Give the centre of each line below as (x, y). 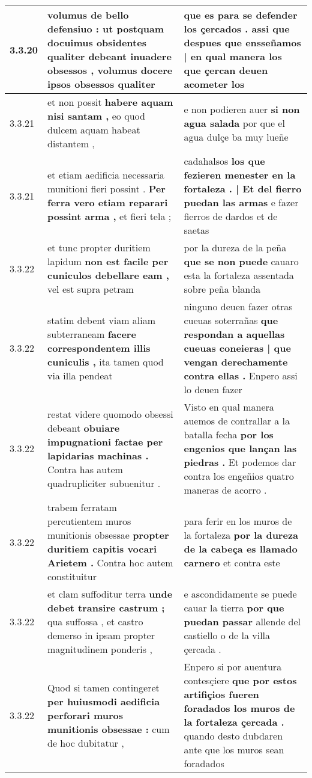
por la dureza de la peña (235, 247)
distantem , (71, 143)
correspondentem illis (99, 348)
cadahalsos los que (224, 161)
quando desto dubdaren (233, 736)
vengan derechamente (236, 362)
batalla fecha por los (229, 434)
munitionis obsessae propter (108, 535)
